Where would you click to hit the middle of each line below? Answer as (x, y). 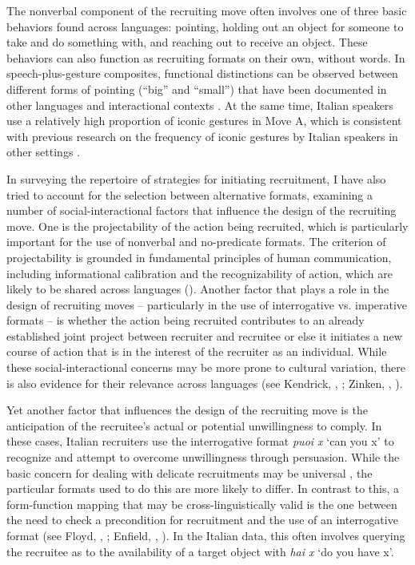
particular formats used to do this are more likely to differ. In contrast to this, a (203, 488)
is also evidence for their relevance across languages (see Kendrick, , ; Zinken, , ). (205, 383)
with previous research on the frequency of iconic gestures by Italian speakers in (202, 136)
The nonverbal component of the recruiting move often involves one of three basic (207, 10)
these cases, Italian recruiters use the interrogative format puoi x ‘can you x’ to (200, 441)
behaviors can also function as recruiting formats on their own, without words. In (206, 57)
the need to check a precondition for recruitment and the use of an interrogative (202, 520)
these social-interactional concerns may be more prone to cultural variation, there (206, 367)
